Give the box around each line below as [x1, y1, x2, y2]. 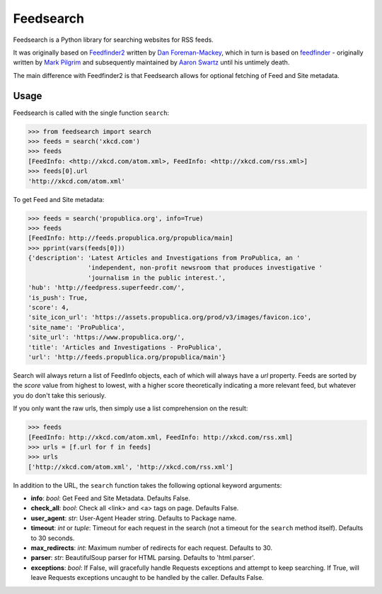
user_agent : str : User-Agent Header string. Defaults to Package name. [30, 514, 237, 522]
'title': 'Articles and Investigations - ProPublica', [28, 343, 222, 351]
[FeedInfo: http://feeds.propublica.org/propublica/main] [28, 234, 233, 242]
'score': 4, [28, 303, 70, 312]
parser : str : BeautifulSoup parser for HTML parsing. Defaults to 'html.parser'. [30, 554, 255, 562]
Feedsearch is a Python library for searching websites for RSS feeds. [13, 35, 214, 44]
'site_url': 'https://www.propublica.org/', [28, 333, 185, 342]
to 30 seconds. [30, 534, 75, 542]
